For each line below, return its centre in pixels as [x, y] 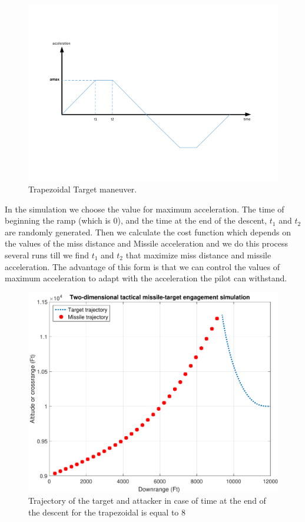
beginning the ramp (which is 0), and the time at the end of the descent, [136, 220]
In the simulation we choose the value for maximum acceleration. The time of [145, 209]
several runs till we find [47, 255]
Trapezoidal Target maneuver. [83, 189]
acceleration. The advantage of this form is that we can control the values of [142, 266]
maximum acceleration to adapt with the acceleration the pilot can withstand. [146, 278]
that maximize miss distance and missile [198, 255]
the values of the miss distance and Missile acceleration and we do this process [146, 243]
